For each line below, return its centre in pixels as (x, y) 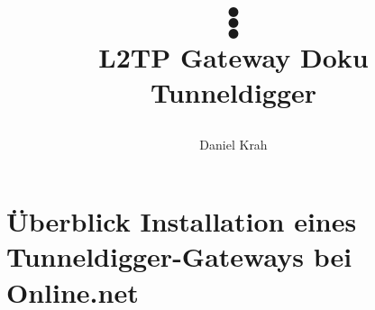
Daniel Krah (233, 144)
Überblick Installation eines (182, 221)
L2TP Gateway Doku (233, 57)
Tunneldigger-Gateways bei (179, 256)
